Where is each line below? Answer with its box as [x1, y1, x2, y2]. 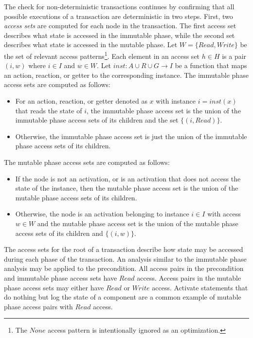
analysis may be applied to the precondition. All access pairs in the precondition [4, 263, 244, 273]
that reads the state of [15, 105, 82, 115]
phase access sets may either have [4, 282, 104, 292]
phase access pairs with [4, 301, 73, 311]
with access [207, 209, 241, 219]
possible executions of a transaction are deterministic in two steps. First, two [4, 11, 233, 21]
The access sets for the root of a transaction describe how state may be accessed [4, 244, 243, 254]
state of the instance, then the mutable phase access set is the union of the [15, 183, 238, 193]
